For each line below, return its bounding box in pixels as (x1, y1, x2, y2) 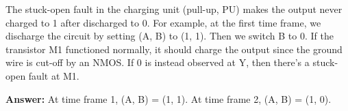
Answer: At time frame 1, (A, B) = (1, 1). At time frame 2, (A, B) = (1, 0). (5, 91, 332, 106)
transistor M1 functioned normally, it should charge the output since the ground (5, 42, 343, 56)
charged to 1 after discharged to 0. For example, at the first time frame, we (5, 15, 321, 29)
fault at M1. (28, 68, 79, 82)
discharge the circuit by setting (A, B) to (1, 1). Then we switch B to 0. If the (5, 29, 334, 43)
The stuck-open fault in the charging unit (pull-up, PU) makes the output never (5, 2, 343, 16)
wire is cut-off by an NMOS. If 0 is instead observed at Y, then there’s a (5, 55, 310, 69)
